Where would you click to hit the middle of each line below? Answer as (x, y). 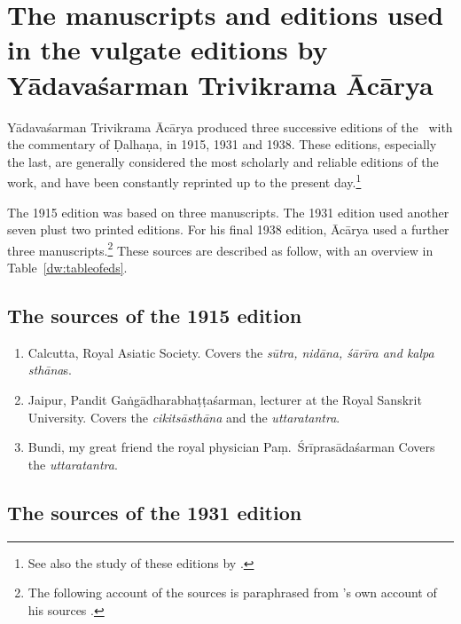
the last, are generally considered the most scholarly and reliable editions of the (223, 161)
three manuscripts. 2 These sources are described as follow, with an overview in (220, 249)
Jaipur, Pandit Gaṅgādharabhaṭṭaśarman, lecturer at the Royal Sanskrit (225, 399)
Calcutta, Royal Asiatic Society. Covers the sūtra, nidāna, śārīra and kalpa (231, 352)
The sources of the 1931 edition (155, 512)
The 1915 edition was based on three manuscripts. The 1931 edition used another (228, 212)
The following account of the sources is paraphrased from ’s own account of (232, 592)
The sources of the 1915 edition (155, 315)
